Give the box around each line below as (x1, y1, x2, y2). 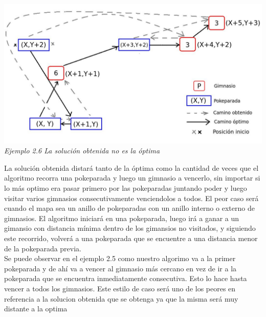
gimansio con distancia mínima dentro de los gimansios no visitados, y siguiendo (4, 223, 256, 233)
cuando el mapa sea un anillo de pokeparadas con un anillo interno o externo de (4, 203, 255, 213)
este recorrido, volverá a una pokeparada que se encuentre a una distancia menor (4, 233, 258, 244)
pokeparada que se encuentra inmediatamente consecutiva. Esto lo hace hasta (4, 273, 247, 284)
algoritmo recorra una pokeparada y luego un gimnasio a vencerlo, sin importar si (4, 172, 260, 183)
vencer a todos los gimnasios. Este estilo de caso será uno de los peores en (4, 283, 236, 293)
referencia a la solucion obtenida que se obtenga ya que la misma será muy (4, 293, 238, 304)
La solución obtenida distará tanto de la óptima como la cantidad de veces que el (4, 162, 259, 173)
